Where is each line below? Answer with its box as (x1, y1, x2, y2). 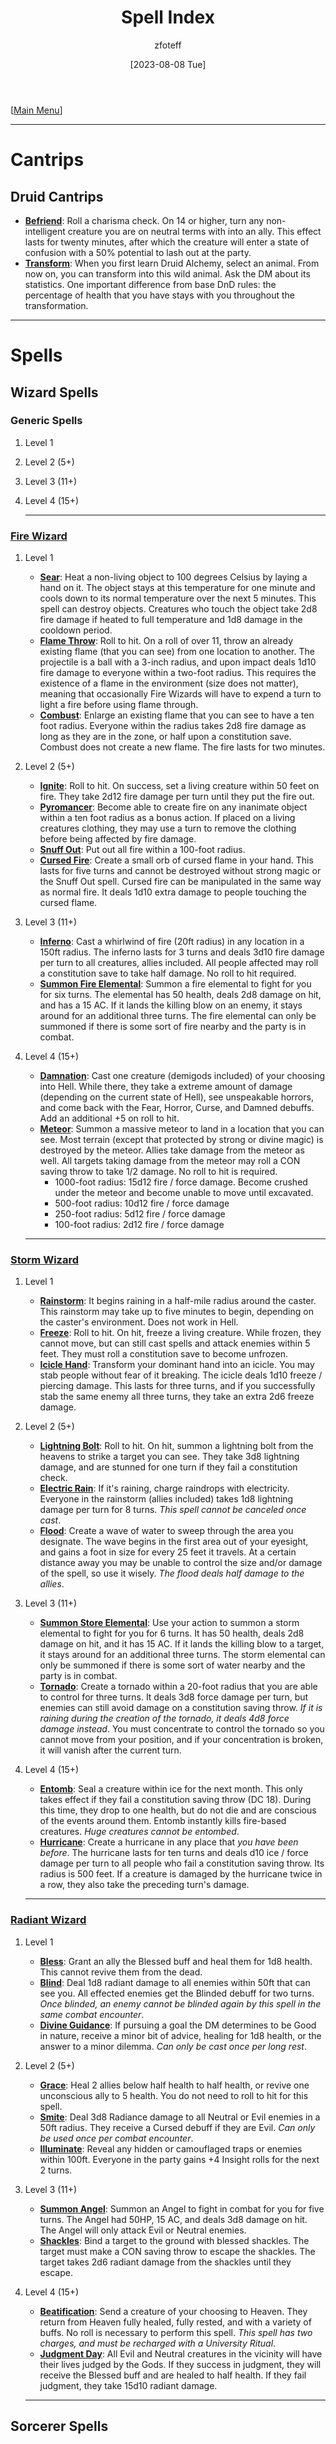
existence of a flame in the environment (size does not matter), (39, 677, 299, 690)
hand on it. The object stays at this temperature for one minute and (39, 582, 316, 594)
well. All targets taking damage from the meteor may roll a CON (39, 1155, 301, 1167)
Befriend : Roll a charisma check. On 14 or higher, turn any (24, 214, 265, 226)
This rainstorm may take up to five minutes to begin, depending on (39, 1306, 314, 1318)
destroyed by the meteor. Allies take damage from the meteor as (39, 1144, 305, 1156)
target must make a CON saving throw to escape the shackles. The (39, 2245, 316, 2257)
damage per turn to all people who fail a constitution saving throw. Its (39, 1857, 325, 1870)
